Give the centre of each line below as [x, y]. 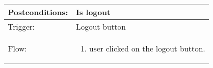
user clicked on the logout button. [147, 48]
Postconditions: [38, 12]
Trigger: [21, 26]
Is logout [93, 12]
